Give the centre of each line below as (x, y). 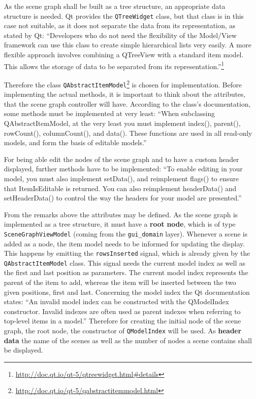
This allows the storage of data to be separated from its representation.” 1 (114, 65)
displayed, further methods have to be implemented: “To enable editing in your (123, 169)
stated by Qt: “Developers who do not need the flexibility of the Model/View (120, 35)
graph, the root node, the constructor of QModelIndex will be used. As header (123, 331)
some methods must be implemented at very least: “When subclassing (110, 113)
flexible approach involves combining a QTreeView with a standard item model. (124, 55)
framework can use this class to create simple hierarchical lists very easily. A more (128, 45)
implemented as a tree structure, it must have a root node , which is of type (120, 224)
